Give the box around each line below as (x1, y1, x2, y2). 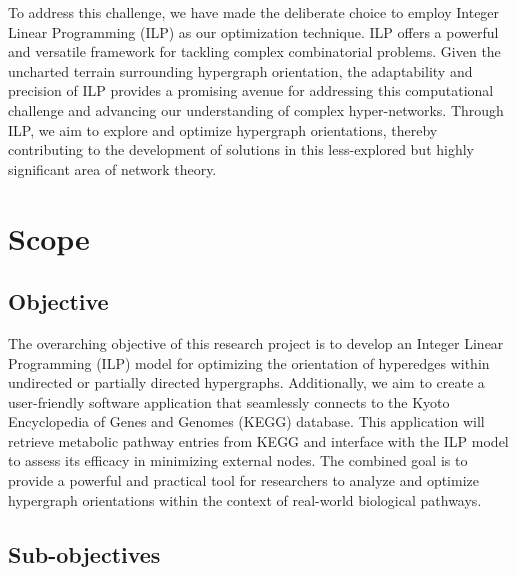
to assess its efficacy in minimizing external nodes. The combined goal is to (8, 450, 468, 471)
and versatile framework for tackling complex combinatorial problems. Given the (8, 41, 501, 62)
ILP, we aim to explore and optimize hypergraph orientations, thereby (8, 119, 438, 140)
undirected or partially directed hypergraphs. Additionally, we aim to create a (8, 372, 485, 393)
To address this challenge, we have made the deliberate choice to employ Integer (8, 2, 500, 22)
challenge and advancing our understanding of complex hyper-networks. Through (8, 99, 504, 120)
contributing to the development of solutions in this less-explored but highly (8, 139, 475, 160)
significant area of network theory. (8, 158, 217, 179)
